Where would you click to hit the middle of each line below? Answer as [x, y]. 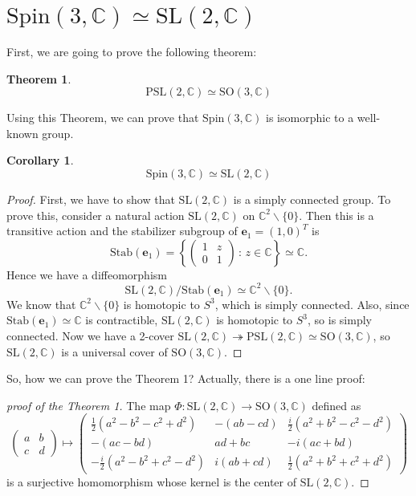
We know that [41, 304]
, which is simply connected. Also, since [312, 304]
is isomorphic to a [310, 118]
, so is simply [340, 320]
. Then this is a [336, 215]
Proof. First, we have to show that [91, 199]
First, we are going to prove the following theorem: [132, 51]
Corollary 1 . [40, 160]
